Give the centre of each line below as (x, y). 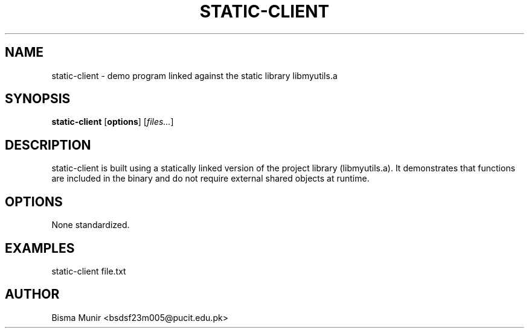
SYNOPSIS (38, 99)
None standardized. (91, 225)
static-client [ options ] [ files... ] (113, 122)
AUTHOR (32, 294)
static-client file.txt (89, 271)
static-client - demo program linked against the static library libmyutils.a (194, 75)
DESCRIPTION (48, 145)
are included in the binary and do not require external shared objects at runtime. (210, 179)
